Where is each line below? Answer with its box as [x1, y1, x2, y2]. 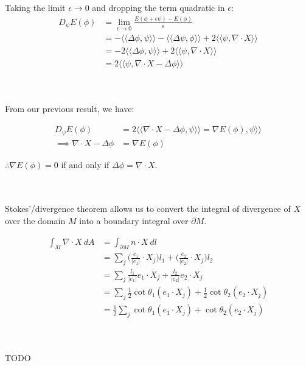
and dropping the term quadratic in [92, 1, 225, 13]
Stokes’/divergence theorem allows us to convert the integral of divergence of [5, 202, 291, 215]
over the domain [5, 214, 66, 227]
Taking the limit [5, 1, 66, 13]
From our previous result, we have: [5, 102, 134, 115]
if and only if [61, 158, 110, 171]
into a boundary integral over [79, 214, 189, 227]
